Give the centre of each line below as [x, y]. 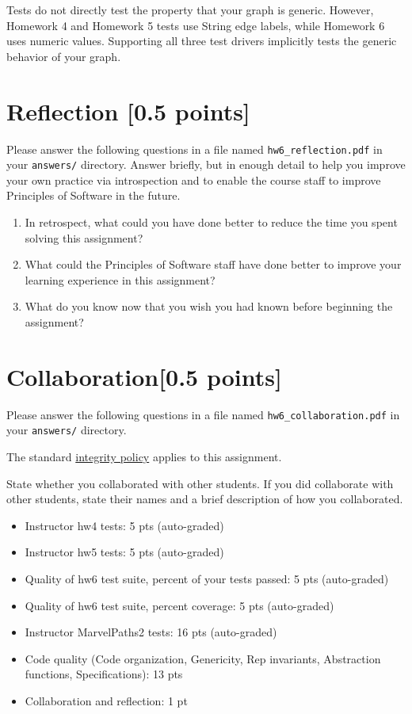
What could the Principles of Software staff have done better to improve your [213, 264]
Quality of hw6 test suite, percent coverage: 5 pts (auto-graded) [179, 605]
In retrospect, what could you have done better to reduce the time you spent [211, 222]
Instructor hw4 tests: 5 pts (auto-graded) [124, 525]
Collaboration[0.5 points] [144, 376]
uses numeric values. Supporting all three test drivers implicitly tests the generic [202, 41]
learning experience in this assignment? [120, 279]
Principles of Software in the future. [93, 195]
